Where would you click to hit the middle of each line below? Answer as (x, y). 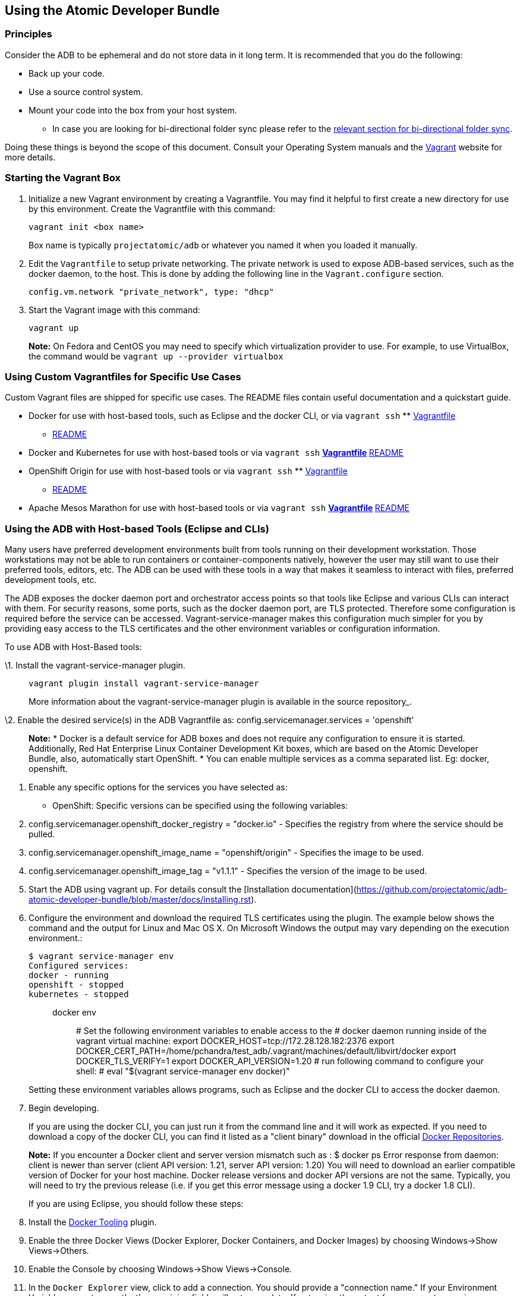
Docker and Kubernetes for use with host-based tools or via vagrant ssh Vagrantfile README (216, 453)
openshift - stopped (76, 985)
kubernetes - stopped (79, 994)
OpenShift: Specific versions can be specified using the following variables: (200, 806)
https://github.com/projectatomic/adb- (432, 890)
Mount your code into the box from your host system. (133, 110)
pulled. (42, 834)
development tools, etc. (51, 580)
